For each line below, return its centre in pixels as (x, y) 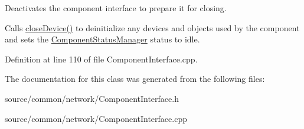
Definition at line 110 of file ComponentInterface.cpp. (101, 59)
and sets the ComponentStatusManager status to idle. (102, 39)
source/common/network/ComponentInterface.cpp (96, 118)
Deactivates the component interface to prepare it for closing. (116, 8)
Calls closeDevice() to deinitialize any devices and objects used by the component (152, 27)
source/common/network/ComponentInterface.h (92, 98)
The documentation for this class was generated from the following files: (135, 79)
